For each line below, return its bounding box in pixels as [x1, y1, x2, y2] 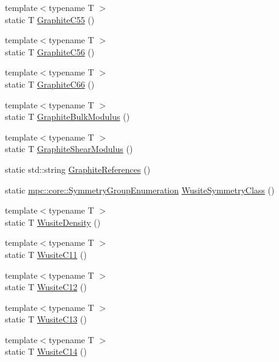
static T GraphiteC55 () [5, 13, 95, 26]
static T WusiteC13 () [5, 313, 87, 325]
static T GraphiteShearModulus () [5, 142, 133, 155]
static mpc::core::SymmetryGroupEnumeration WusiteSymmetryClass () [5, 183, 275, 196]
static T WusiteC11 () [5, 248, 87, 260]
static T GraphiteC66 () [5, 77, 95, 90]
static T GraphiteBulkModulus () [5, 110, 130, 123]
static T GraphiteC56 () [5, 45, 95, 58]
